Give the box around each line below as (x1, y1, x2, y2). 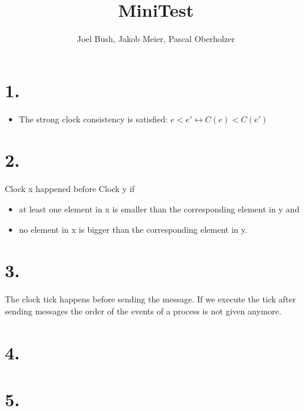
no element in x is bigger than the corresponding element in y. (19, 223, 248, 235)
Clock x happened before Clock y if (5, 182, 135, 195)
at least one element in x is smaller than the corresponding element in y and (19, 202, 300, 215)
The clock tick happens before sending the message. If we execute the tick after (5, 293, 296, 305)
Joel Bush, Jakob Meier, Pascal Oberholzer (77, 32, 235, 45)
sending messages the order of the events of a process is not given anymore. (5, 304, 282, 317)
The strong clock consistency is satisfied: (19, 112, 168, 125)
